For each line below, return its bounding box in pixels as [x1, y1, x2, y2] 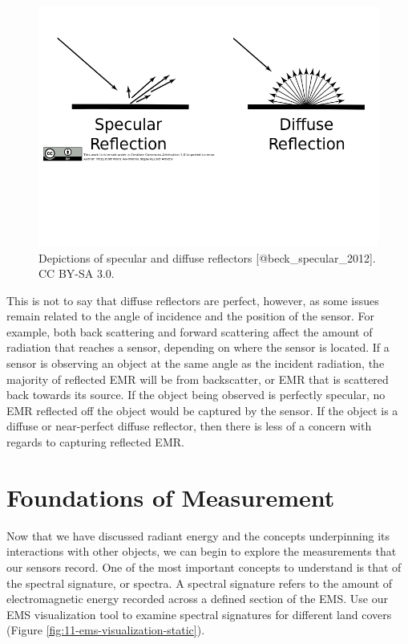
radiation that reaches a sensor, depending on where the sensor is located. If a [6, 339, 390, 356]
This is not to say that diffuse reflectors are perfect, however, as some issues [6, 291, 379, 308]
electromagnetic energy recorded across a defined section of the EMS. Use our [6, 590, 388, 607]
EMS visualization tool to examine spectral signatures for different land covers [6, 605, 392, 622]
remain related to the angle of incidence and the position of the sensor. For [6, 308, 375, 324]
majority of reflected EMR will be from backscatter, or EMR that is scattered [6, 370, 389, 387]
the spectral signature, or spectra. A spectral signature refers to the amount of [6, 574, 393, 591]
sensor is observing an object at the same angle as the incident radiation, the [6, 355, 385, 372]
